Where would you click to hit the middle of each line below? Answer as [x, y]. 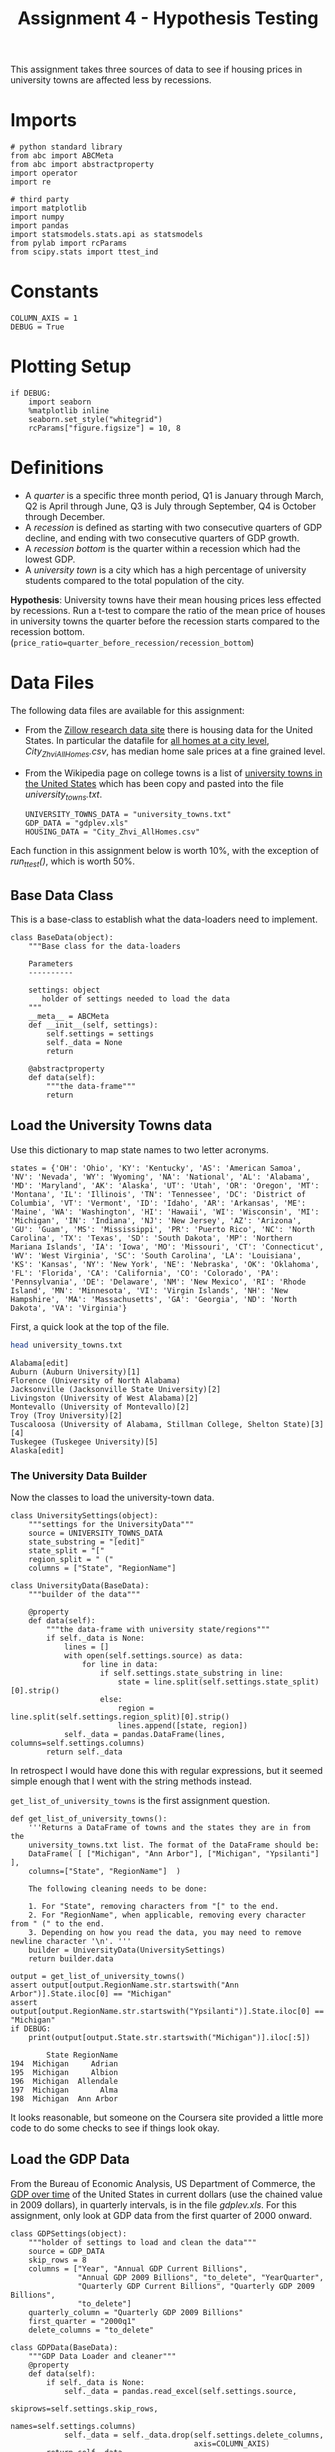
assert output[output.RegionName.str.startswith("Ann [125, 1985]
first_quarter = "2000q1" [82, 2321]
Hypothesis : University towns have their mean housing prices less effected [166, 599]
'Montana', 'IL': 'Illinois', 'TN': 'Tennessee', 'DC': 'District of [158, 1194]
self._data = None [84, 1043]
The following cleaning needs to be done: [118, 1889]
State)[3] [304, 1424]
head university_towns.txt [66, 1345]
